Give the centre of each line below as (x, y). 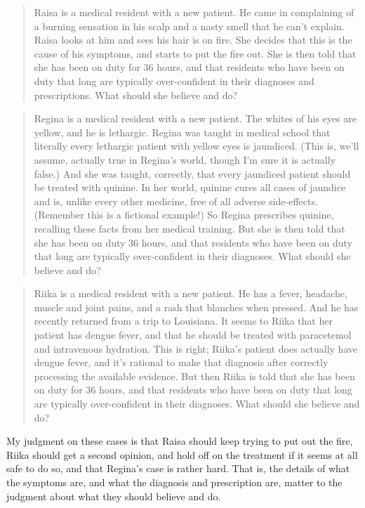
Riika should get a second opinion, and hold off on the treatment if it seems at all (182, 454)
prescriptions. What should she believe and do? (136, 95)
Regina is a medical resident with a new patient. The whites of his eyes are (195, 118)
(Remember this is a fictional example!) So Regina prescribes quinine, (184, 215)
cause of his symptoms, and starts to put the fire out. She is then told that (195, 53)
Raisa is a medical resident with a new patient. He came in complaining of (194, 12)
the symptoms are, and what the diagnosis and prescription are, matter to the (174, 482)
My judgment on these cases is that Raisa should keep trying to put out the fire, (180, 441)
